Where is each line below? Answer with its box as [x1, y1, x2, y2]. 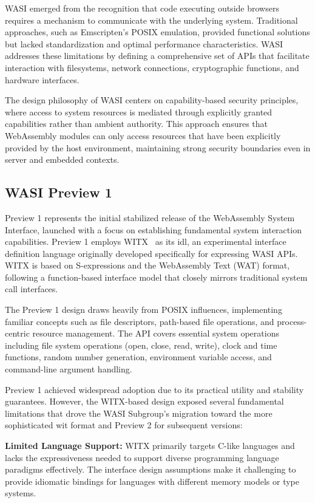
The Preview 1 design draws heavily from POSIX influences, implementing [5, 303, 282, 316]
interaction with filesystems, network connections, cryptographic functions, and [5, 61, 299, 74]
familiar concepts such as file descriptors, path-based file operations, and [5, 315, 274, 327]
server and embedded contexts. [5, 153, 120, 166]
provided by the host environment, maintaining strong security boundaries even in [5, 141, 311, 154]
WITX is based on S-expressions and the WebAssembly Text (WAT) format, [5, 259, 290, 272]
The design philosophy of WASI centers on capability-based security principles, [5, 94, 299, 106]
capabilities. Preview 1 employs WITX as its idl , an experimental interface [5, 235, 286, 248]
